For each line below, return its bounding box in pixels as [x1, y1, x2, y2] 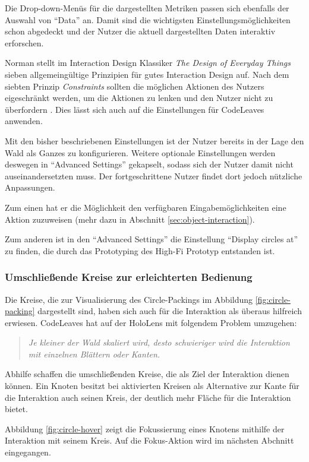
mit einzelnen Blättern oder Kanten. [28, 347, 160, 360]
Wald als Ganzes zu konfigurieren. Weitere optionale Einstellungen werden [5, 146, 276, 159]
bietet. [5, 403, 28, 415]
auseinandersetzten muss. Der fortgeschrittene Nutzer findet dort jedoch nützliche [5, 169, 302, 182]
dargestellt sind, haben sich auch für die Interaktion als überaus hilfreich [37, 305, 302, 317]
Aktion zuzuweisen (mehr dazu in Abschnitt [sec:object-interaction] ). [5, 213, 255, 225]
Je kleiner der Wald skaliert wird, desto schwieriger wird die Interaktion [28, 336, 290, 349]
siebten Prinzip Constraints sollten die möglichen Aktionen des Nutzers [5, 80, 264, 92]
